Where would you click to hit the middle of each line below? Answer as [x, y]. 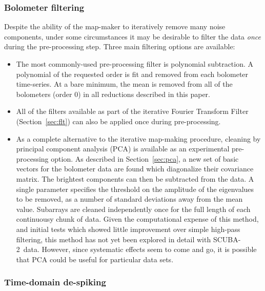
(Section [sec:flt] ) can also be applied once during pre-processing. [118, 121]
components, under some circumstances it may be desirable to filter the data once [132, 36]
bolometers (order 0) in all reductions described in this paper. [113, 94]
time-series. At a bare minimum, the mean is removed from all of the [124, 84]
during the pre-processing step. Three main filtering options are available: [120, 46]
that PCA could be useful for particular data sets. [95, 259]
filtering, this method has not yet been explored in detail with [114, 239]
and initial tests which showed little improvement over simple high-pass [128, 229]
